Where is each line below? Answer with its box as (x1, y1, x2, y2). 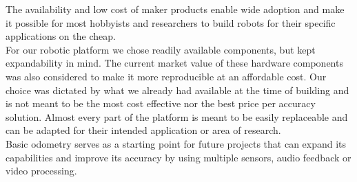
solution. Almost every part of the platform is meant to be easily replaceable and (6, 109, 348, 124)
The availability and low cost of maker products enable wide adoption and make (6, 2, 345, 16)
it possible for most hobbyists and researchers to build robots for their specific (6, 15, 336, 30)
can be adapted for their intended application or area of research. (6, 123, 281, 137)
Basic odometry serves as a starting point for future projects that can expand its (6, 136, 347, 150)
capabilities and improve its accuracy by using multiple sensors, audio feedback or (6, 150, 351, 164)
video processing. (6, 163, 77, 178)
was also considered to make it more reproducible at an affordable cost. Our (6, 69, 327, 83)
